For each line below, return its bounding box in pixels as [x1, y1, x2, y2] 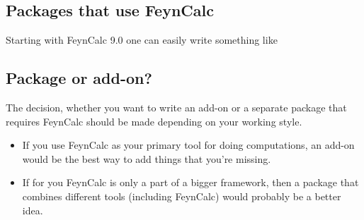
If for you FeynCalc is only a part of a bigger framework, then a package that [22, 175, 359, 190]
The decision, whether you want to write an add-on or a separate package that [6, 100, 347, 114]
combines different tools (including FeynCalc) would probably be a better [22, 188, 341, 203]
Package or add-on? [6, 67, 152, 89]
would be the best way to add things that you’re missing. [22, 151, 271, 166]
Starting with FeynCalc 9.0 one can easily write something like [6, 32, 278, 47]
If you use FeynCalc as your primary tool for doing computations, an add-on [22, 137, 355, 152]
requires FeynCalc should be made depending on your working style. [6, 114, 302, 128]
